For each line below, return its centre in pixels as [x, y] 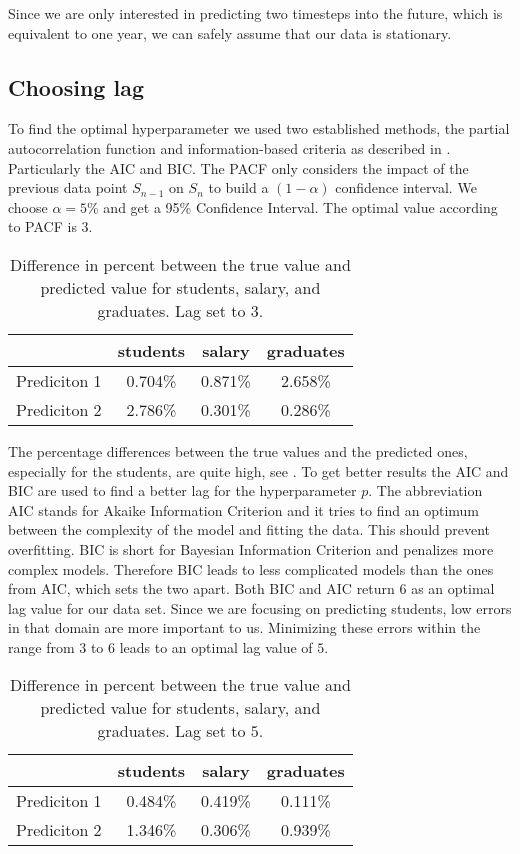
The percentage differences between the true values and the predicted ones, [238, 450]
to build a [238, 187]
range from [41, 646]
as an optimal [453, 588]
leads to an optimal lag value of [216, 646]
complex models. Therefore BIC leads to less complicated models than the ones [251, 568]
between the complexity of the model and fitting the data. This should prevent [249, 529]
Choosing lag [76, 86]
